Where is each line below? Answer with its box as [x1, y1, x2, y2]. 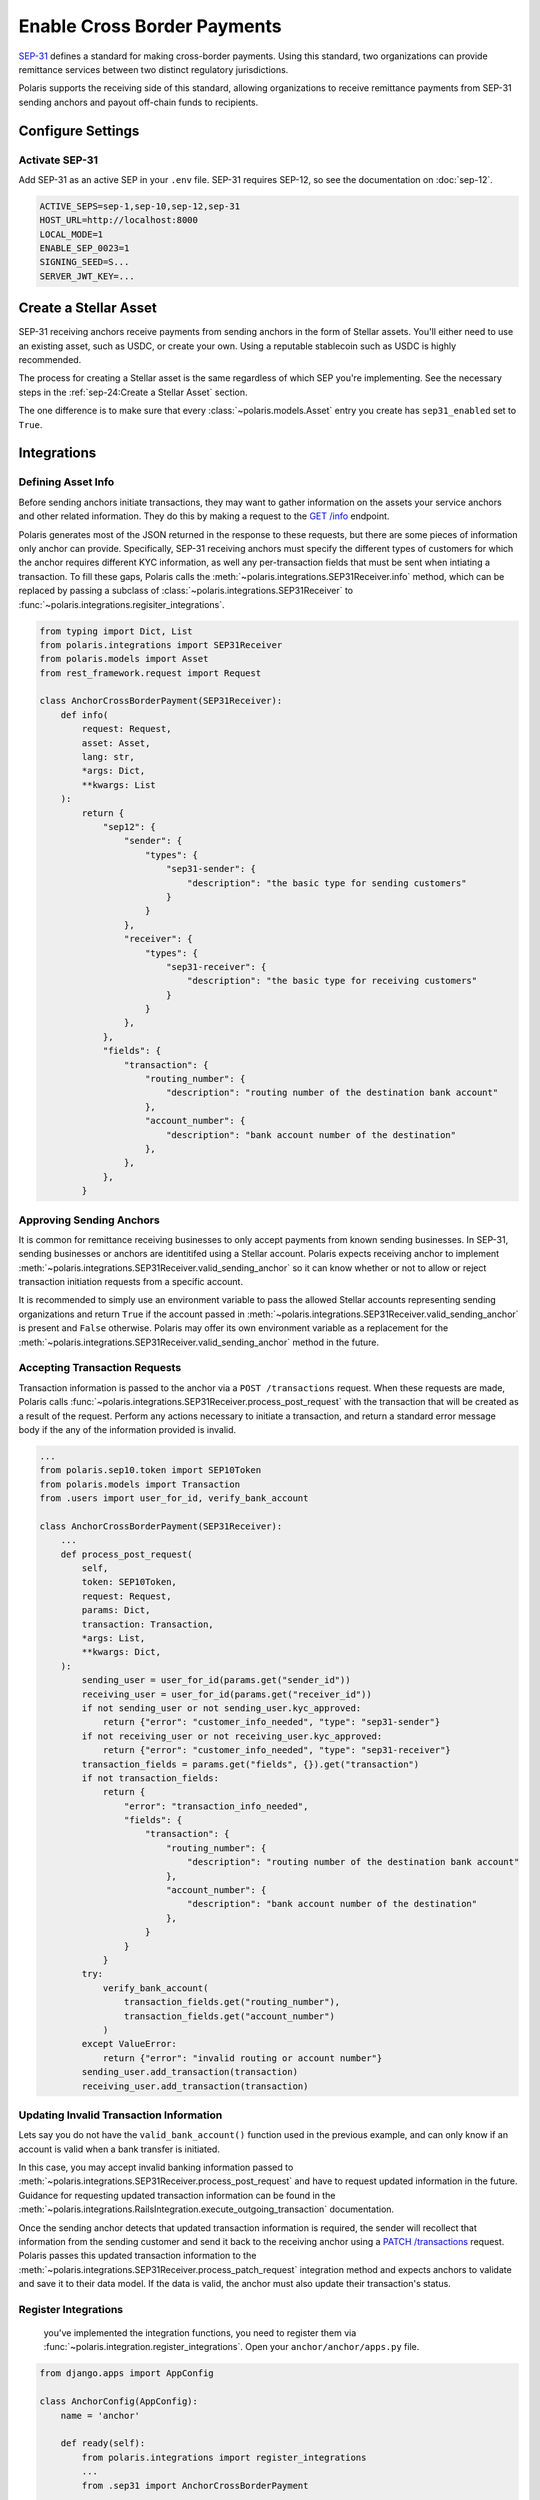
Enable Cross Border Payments [18, 15, 282, 37]
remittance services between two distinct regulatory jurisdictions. [18, 63, 289, 75]
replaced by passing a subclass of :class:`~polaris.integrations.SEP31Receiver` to [18, 585, 354, 597]
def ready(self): [60, 2438, 146, 2449]
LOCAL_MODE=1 [39, 228, 104, 240]
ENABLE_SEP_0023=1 [39, 243, 130, 254]
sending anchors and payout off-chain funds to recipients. [18, 96, 259, 108]
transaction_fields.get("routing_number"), [123, 1996, 341, 2008]
